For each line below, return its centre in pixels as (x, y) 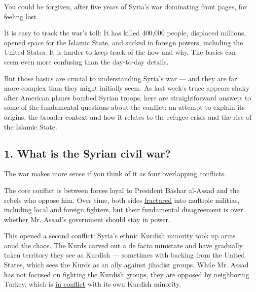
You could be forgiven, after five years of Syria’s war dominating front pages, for (126, 6)
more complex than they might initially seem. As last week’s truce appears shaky (127, 88)
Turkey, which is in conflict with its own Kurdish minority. (92, 284)
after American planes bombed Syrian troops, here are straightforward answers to (128, 97)
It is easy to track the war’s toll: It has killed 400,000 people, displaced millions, (125, 33)
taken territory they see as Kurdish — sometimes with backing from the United (125, 255)
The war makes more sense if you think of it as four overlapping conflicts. (115, 174)
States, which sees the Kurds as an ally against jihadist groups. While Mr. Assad (126, 265)
